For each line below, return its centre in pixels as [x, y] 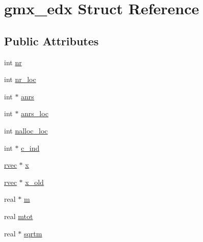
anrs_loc [35, 113]
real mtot [19, 216]
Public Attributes [52, 41]
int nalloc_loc [26, 130]
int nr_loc [20, 79]
